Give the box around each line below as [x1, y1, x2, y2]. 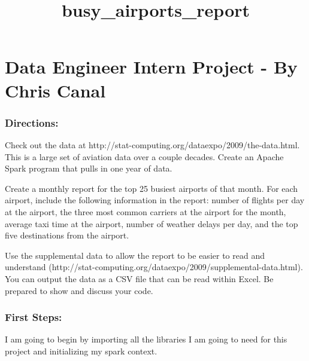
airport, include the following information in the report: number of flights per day [5, 194, 305, 206]
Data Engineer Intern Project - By [5, 54, 298, 79]
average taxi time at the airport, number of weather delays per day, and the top [5, 217, 298, 230]
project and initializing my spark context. [5, 344, 157, 357]
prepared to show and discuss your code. [5, 284, 153, 296]
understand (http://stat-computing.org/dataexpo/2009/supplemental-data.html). [5, 261, 303, 273]
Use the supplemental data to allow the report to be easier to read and [5, 249, 265, 261]
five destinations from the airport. [5, 229, 129, 241]
